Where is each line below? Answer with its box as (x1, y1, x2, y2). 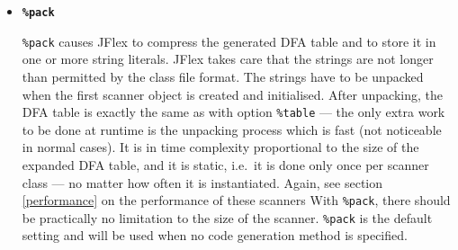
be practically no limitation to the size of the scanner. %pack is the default (22, 208, 433, 227)
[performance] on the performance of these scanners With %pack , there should (22, 191, 451, 210)
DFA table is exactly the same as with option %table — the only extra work (22, 103, 445, 121)
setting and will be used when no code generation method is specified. (22, 226, 408, 245)
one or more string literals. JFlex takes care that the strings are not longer (22, 49, 434, 68)
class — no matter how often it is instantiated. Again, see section (22, 173, 383, 192)
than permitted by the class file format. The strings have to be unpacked (22, 67, 424, 85)
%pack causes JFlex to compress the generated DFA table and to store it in (22, 31, 436, 50)
